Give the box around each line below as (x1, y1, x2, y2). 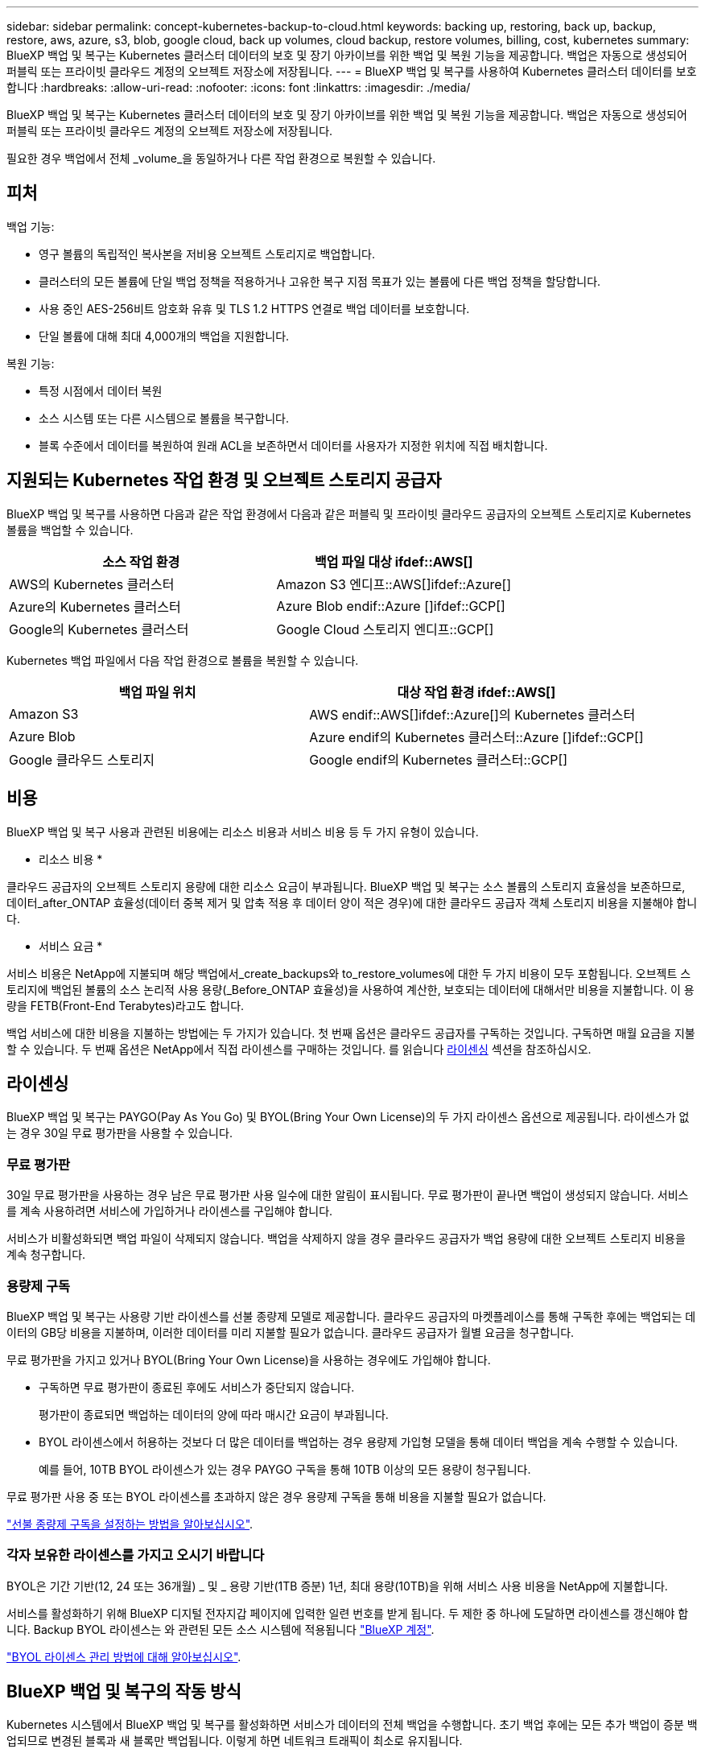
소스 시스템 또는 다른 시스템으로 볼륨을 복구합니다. (39, 410, 290, 425)
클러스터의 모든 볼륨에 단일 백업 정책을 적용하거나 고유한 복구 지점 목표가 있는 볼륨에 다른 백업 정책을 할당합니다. (39, 274, 601, 288)
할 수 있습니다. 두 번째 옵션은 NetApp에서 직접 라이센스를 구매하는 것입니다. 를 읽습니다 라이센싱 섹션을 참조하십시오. (6, 1041, 592, 1056)
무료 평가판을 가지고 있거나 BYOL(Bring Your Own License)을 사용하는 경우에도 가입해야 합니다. (6, 1352, 491, 1367)
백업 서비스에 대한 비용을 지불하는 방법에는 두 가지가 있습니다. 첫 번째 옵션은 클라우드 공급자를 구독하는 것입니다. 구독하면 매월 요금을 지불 (6, 1025, 695, 1040)
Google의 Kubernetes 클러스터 (9, 621, 189, 637)
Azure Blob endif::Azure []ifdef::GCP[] (276, 597, 505, 614)
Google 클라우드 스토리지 (9, 751, 155, 768)
